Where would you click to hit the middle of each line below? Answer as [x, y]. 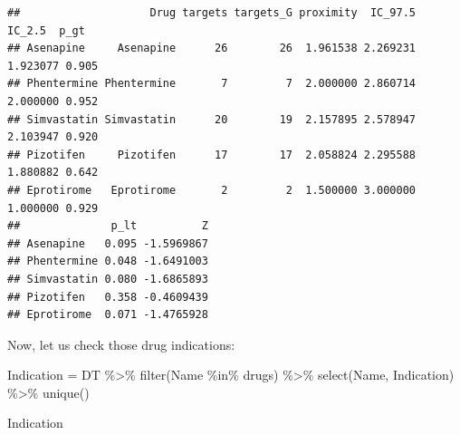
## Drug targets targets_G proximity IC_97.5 [212, 13]
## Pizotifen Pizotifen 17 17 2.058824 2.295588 [212, 155]
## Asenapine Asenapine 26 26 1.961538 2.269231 [212, 48]
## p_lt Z [108, 226]
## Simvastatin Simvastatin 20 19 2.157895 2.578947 [212, 119]
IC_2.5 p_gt [46, 30]
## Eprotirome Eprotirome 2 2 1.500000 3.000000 [212, 190]
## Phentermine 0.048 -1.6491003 [108, 261]
